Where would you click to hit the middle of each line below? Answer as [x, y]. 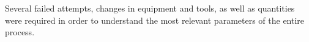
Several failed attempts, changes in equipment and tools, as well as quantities [150, 8]
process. [20, 32]
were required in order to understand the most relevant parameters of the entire [155, 20]
